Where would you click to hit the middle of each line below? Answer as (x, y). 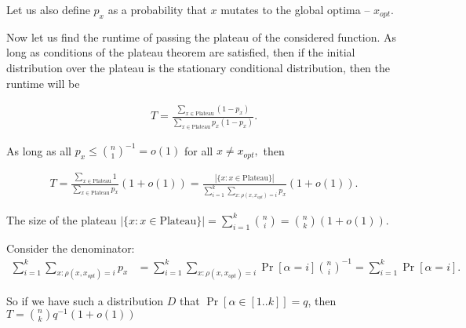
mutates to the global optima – (295, 9)
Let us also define (48, 9)
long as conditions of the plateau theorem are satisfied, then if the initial (181, 52)
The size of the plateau (62, 219)
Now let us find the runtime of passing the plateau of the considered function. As (202, 36)
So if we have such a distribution (85, 300)
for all (198, 150)
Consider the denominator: (71, 248)
